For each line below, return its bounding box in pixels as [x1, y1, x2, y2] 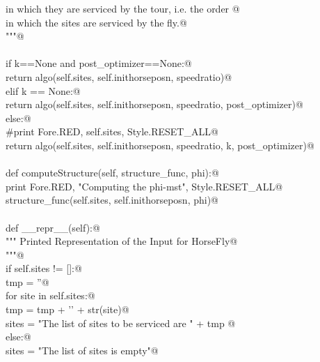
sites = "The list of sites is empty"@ [6, 342, 159, 357]
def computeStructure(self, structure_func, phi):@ [6, 165, 219, 180]
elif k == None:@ [6, 83, 81, 98]
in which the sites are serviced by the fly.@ [6, 15, 187, 29]
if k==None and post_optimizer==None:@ [6, 56, 192, 70]
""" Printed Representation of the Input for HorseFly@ [6, 234, 238, 248]
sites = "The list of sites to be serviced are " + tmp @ [6, 315, 236, 330]
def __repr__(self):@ [6, 220, 100, 234]
